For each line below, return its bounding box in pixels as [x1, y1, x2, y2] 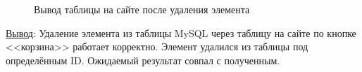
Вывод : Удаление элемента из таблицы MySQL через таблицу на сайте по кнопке [6, 25, 356, 40]
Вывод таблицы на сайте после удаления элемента [34, 2, 250, 16]
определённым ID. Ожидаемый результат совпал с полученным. [6, 52, 280, 67]
